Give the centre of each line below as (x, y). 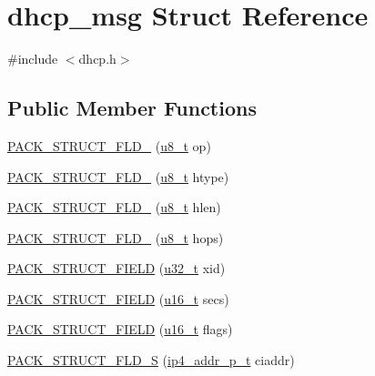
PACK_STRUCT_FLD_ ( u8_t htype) (118, 176)
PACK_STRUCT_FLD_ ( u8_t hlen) (114, 207)
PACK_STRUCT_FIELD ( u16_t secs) (118, 298)
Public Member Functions (132, 108)
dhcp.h (97, 59)
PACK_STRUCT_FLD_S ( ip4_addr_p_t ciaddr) (151, 360)
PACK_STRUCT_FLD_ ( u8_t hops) (116, 237)
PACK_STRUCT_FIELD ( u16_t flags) (120, 329)
